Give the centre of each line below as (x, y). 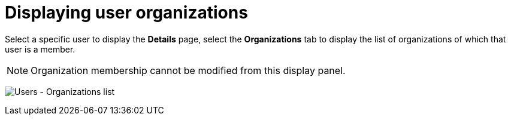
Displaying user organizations (126, 13)
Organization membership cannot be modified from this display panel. (188, 70)
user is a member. (40, 49)
